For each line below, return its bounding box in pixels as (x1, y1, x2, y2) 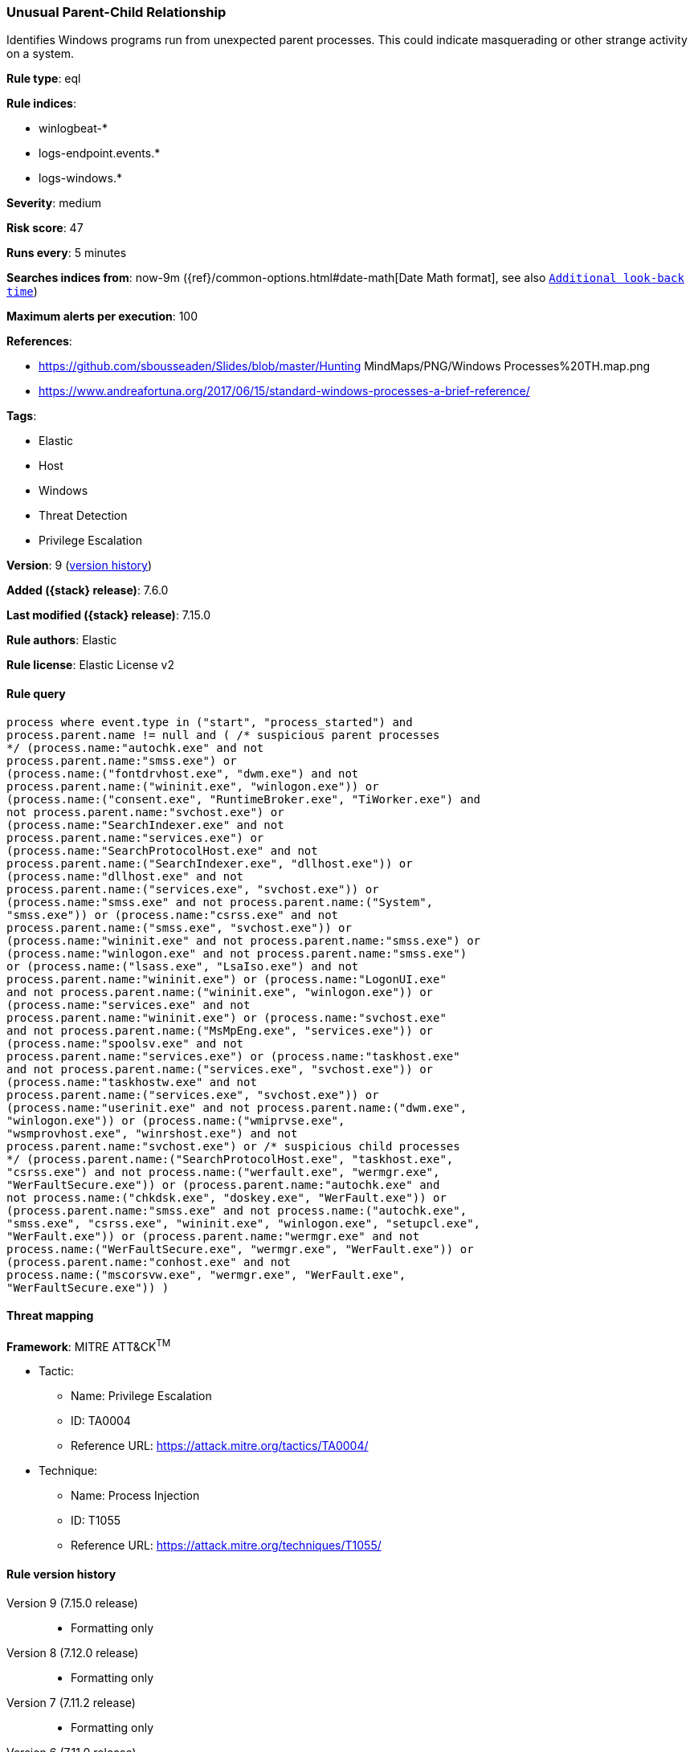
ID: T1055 (71, 1513, 121, 1528)
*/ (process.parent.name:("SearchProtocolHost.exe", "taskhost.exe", (6, 1152, 454, 1166)
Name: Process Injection (71, 1489, 200, 1503)
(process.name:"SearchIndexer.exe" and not (6, 818, 284, 831)
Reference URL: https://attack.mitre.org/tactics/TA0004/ (71, 1439, 369, 1453)
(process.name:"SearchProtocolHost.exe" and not (6, 843, 318, 857)
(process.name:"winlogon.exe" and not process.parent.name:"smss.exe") (6, 946, 467, 960)
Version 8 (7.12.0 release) (6, 1645, 139, 1660)
